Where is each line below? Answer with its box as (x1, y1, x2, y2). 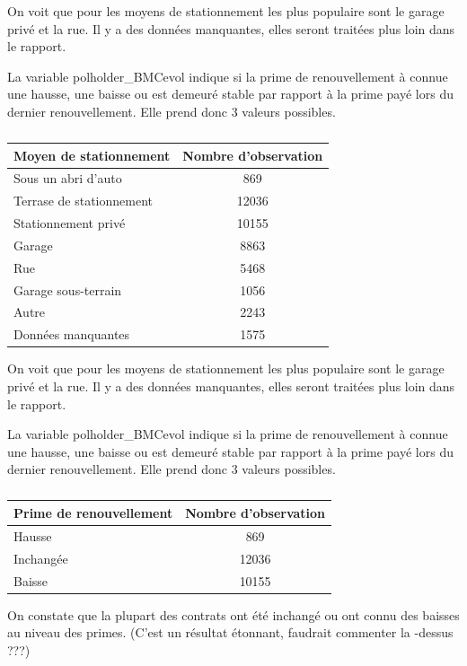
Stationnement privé (13, 214, 126, 232)
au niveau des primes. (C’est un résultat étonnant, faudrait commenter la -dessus (7, 623, 454, 642)
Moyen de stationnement (13, 145, 171, 164)
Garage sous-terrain (13, 280, 122, 299)
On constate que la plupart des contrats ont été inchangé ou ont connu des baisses (7, 605, 460, 624)
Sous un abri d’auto (13, 169, 122, 188)
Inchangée (13, 548, 68, 567)
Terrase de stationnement (13, 191, 153, 210)
